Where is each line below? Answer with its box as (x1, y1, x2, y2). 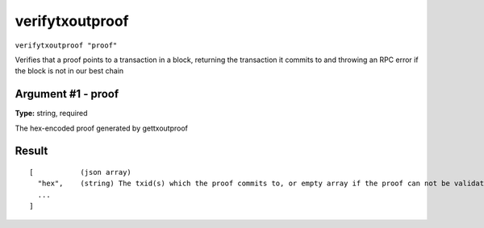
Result (15, 144, 48, 158)
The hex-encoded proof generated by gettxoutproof (15, 123, 189, 133)
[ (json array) (29, 168, 132, 177)
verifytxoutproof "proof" (15, 40, 118, 50)
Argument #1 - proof (15, 87, 119, 101)
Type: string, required (15, 109, 88, 118)
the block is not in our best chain (15, 66, 124, 76)
